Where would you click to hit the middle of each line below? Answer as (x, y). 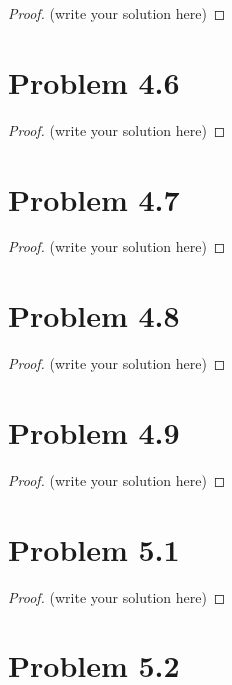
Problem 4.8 (94, 315)
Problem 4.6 (94, 81)
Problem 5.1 (94, 548)
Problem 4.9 (94, 431)
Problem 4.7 (94, 198)
